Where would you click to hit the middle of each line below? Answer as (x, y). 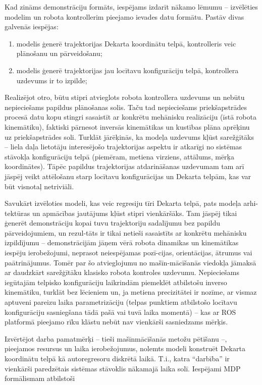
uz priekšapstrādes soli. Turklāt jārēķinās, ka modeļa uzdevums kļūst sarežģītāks (129, 136)
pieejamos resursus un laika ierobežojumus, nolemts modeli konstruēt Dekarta (125, 348)
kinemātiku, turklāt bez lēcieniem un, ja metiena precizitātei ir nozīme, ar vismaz (131, 292)
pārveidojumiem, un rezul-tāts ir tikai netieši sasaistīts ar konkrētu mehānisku (126, 232)
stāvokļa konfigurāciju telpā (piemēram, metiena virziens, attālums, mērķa (119, 156)
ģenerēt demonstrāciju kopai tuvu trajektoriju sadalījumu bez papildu (112, 223)
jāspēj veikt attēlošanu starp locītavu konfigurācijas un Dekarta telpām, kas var (128, 176)
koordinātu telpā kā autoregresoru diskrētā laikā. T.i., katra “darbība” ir (117, 358)
